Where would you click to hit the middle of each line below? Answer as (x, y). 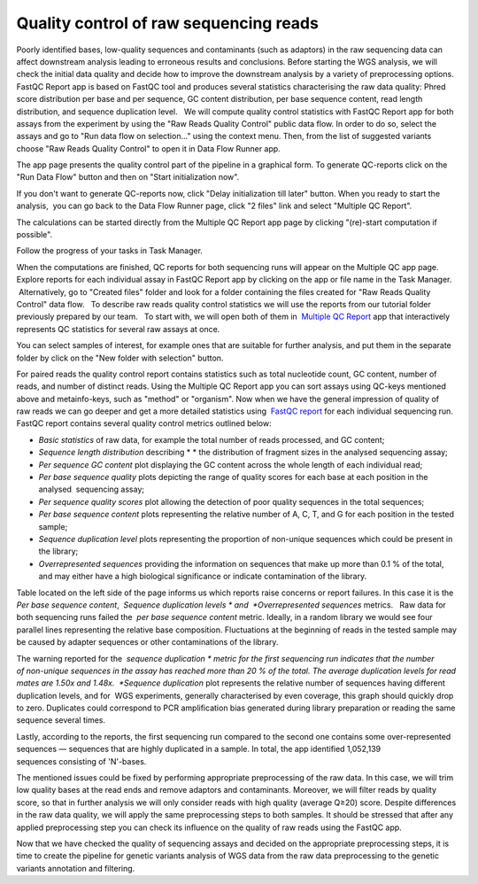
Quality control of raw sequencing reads (167, 23)
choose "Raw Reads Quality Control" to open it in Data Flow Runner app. (148, 148)
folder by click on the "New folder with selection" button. (120, 358)
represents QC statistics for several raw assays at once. (118, 329)
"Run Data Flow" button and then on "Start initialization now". (128, 177)
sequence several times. (61, 720)
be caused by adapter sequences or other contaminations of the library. (147, 642)
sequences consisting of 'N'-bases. (81, 761)
